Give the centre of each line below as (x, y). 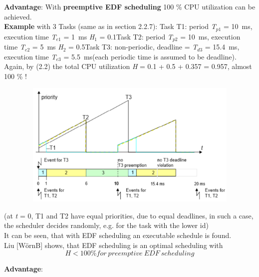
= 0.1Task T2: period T (136, 36)
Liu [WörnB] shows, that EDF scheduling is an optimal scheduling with (114, 245)
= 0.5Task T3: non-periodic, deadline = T (133, 47)
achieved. (18, 16)
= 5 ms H (48, 47)
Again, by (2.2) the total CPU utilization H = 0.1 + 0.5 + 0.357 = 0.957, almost (128, 66)
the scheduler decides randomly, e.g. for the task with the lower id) (106, 225)
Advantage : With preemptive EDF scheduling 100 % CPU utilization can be (130, 6)
